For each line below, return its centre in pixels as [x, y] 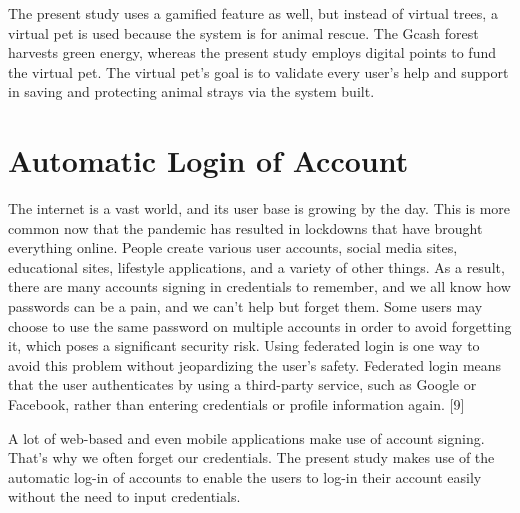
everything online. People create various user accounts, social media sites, [233, 247]
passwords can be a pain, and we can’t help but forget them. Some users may [245, 306]
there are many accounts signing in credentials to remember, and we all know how [259, 286]
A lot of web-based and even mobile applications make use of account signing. [246, 437]
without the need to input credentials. [124, 496]
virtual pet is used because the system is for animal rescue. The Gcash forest [243, 32]
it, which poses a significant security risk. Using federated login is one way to [244, 345]
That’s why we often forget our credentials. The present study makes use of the [251, 457]
